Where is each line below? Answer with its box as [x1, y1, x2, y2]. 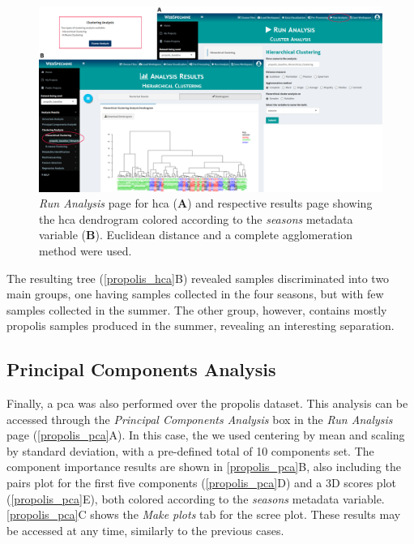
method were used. [39, 242, 132, 259]
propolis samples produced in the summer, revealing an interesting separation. [6, 317, 395, 334]
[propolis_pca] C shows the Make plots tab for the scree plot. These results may [6, 506, 401, 523]
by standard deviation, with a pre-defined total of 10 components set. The [6, 442, 374, 459]
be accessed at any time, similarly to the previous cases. [6, 521, 284, 538]
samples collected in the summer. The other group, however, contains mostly [6, 301, 387, 318]
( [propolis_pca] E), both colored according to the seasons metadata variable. [6, 490, 385, 507]
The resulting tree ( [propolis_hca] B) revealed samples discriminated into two [6, 269, 390, 286]
